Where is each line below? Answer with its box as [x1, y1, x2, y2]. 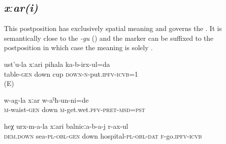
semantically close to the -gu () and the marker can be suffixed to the [4, 32, 214, 43]
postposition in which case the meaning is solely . [4, 42, 153, 53]
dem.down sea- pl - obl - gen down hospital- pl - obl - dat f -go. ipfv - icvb [4, 130, 202, 141]
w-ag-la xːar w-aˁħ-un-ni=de [4, 94, 89, 105]
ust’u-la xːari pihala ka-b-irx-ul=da [4, 58, 110, 69]
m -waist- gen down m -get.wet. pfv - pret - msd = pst [4, 104, 145, 115]
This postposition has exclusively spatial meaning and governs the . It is [4, 23, 222, 33]
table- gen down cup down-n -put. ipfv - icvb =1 [4, 68, 138, 79]
